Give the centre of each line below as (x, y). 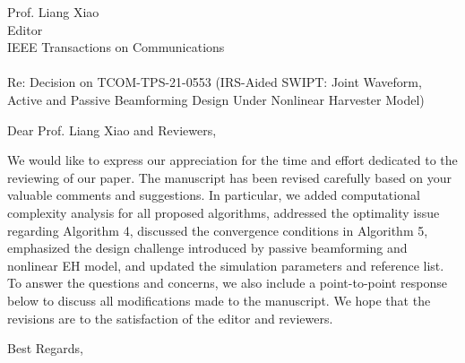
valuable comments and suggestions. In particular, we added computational (214, 195)
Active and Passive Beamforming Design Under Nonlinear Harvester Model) (216, 99)
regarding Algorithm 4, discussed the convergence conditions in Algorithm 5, (218, 230)
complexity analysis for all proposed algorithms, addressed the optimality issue (224, 212)
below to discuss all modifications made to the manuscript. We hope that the (219, 300)
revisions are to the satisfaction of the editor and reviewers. (170, 318)
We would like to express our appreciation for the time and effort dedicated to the (232, 160)
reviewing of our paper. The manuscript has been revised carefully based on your (230, 177)
